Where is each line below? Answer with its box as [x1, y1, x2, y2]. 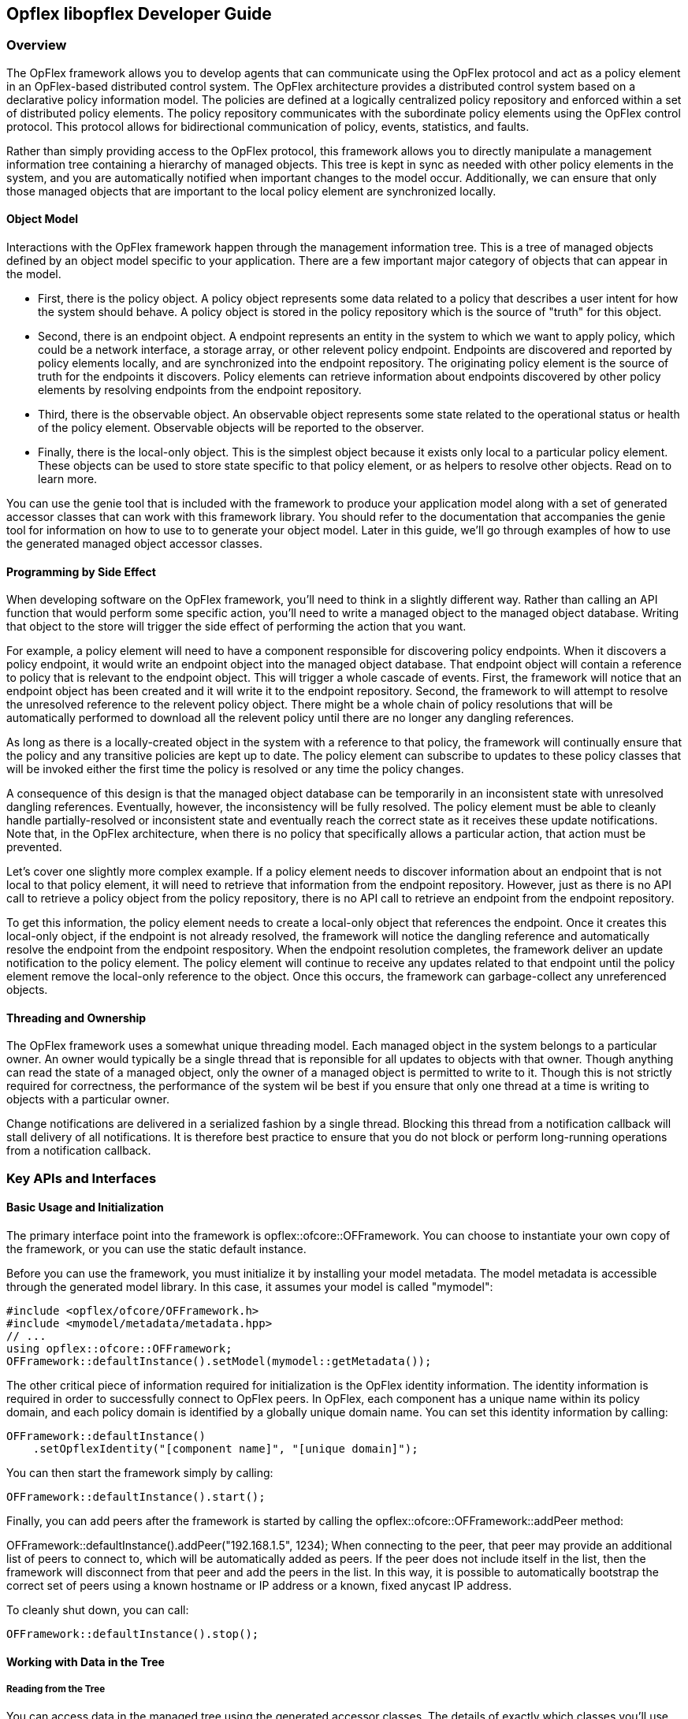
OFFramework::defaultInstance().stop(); [6, 1628, 259, 1641]
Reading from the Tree [6, 1684, 106, 1695]
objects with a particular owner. [6, 1092, 169, 1107]
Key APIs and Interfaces [6, 1170, 157, 1186]
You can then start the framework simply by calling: [6, 1466, 273, 1480]
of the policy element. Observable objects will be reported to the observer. [38, 421, 424, 435]
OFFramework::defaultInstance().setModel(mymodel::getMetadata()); [6, 1355, 432, 1368]
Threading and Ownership [6, 1010, 147, 1025]
